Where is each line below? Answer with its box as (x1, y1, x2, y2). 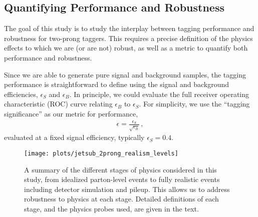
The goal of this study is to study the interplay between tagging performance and (4, 23, 254, 33)
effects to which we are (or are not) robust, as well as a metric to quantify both (4, 42, 248, 53)
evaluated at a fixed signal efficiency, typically (4, 132, 145, 142)
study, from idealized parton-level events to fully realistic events (24, 174, 220, 184)
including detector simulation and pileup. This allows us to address (24, 183, 230, 194)
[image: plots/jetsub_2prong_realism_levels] (24, 149, 178, 157)
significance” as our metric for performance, (4, 108, 138, 118)
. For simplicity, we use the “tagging (139, 98, 250, 109)
